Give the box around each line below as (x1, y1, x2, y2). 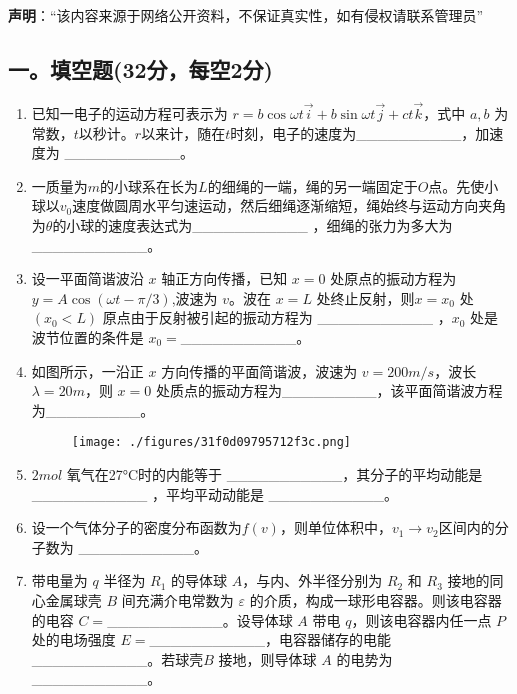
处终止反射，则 (316, 287, 415, 308)
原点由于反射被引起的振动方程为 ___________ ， (102, 307, 452, 328)
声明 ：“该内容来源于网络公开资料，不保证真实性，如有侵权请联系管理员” (8, 5, 484, 25)
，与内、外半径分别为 (242, 570, 383, 591)
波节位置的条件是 (31, 326, 144, 347)
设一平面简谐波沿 (31, 268, 144, 289)
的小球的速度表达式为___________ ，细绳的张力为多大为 (52, 214, 453, 235)
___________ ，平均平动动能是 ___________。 (31, 483, 399, 504)
